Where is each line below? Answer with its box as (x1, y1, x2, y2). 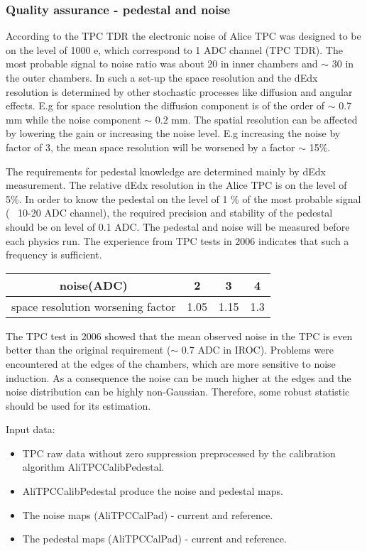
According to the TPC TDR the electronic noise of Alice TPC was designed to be (6, 28, 361, 43)
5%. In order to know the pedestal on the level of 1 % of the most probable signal (6, 191, 361, 206)
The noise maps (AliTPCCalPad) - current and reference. (22, 507, 273, 522)
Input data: (6, 422, 55, 437)
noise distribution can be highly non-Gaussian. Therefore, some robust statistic (6, 384, 350, 399)
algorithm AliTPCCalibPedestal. (22, 459, 165, 474)
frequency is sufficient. (6, 247, 102, 262)
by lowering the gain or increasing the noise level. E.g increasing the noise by (6, 126, 341, 141)
